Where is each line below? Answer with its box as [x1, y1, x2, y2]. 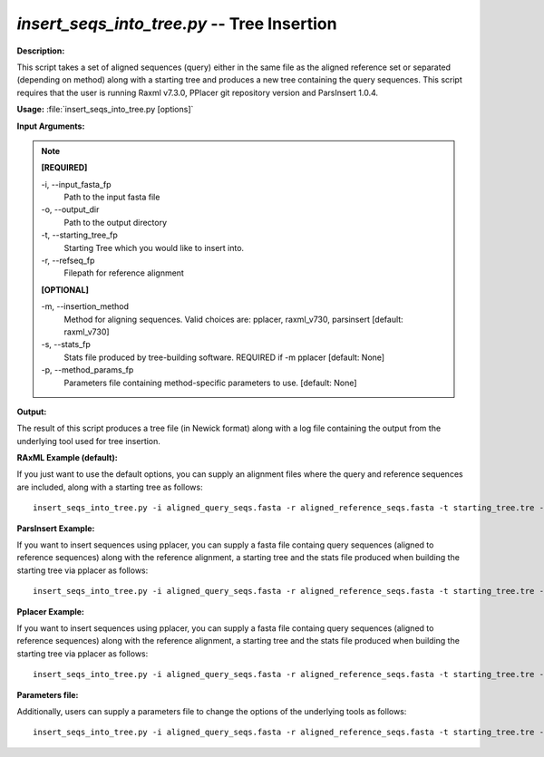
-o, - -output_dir [41, 204, 100, 215]
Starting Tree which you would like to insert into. [63, 242, 245, 253]
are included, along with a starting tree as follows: [16, 481, 203, 492]
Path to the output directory [63, 217, 168, 228]
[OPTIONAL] [41, 284, 90, 295]
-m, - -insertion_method [41, 301, 130, 312]
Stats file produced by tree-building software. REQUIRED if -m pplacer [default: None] [63, 352, 385, 363]
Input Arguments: [16, 121, 85, 131]
